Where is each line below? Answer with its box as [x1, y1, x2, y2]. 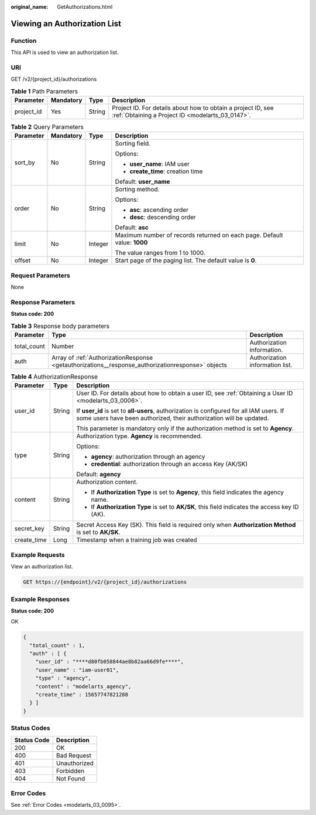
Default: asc [115, 224, 149, 232]
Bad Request [56, 751, 92, 759]
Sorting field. [115, 140, 151, 148]
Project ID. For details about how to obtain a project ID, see [112, 104, 274, 112]
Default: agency [76, 470, 121, 478]
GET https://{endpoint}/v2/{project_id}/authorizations [23, 579, 187, 586]
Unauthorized [56, 759, 94, 767]
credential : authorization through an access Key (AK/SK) [91, 460, 248, 468]
